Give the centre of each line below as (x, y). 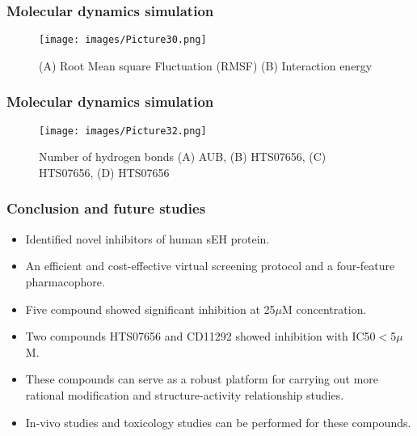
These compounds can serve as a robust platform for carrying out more (202, 379)
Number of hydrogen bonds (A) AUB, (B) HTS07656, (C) (183, 157)
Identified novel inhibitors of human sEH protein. (147, 238)
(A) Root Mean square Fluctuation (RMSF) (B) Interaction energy (206, 65)
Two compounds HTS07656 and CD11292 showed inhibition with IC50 (200, 336)
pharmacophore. (65, 281)
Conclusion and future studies (106, 208)
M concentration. (324, 309)
